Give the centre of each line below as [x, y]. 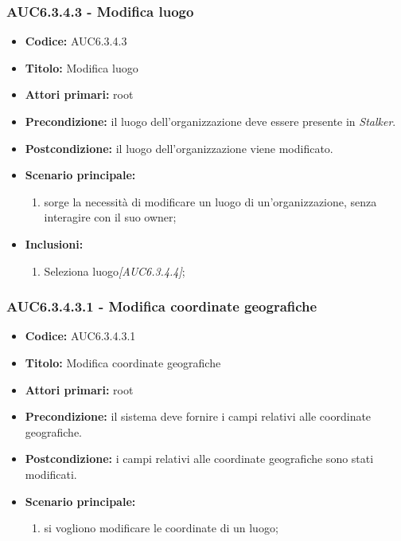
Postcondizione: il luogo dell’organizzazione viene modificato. [179, 148]
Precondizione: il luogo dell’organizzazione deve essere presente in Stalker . [210, 121]
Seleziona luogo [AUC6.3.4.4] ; [115, 270]
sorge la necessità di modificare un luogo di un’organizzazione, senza [210, 201]
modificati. [51, 474]
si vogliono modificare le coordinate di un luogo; [161, 528]
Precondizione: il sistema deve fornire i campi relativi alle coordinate [198, 416]
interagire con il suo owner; [110, 217]
